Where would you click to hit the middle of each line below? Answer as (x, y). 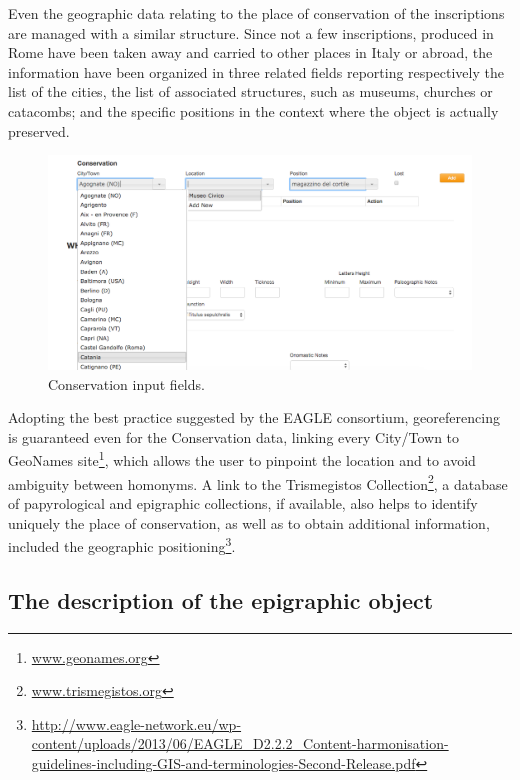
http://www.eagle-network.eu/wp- (136, 723)
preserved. (39, 130)
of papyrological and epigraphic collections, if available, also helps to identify (243, 502)
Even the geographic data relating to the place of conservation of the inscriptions (256, 13)
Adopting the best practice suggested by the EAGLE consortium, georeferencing (254, 417)
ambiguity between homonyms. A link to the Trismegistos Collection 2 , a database (258, 482)
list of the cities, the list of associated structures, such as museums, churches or (250, 91)
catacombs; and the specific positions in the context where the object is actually (253, 110)
